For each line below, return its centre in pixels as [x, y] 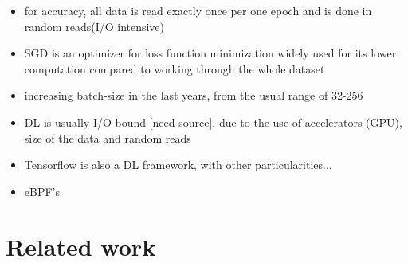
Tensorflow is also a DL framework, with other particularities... [178, 165]
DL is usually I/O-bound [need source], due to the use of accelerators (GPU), [213, 122]
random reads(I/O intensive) [94, 26]
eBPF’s [42, 191]
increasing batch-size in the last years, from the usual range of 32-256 [194, 95]
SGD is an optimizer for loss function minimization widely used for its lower [210, 53]
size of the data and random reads [108, 137]
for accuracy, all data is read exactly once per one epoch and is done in [198, 10]
